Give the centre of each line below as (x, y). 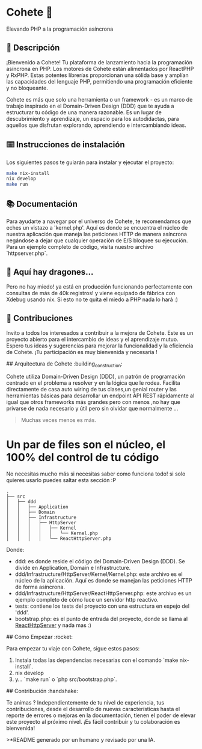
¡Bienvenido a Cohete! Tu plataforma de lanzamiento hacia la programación (99, 62)
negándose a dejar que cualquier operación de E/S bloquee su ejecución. (97, 240)
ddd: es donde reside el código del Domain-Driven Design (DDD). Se (100, 561)
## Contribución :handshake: (42, 691)
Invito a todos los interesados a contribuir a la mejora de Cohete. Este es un (100, 332)
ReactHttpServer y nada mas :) (53, 625)
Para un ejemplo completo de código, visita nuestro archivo (80, 247)
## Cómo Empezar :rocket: (40, 637)
